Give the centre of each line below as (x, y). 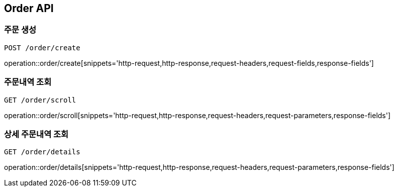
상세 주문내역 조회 (36, 134)
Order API (29, 8)
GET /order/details (42, 152)
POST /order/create (42, 47)
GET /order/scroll (40, 100)
